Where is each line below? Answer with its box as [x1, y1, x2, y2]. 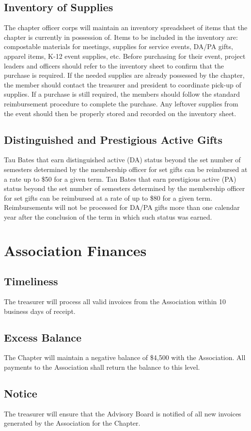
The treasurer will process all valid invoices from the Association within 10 [4, 296, 226, 307]
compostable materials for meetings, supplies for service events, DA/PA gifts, [4, 41, 233, 52]
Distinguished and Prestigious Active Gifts [4, 132, 223, 147]
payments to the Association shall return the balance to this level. [4, 362, 200, 372]
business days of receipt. [4, 306, 76, 316]
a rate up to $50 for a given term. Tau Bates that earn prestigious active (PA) [4, 173, 236, 184]
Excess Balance [4, 329, 82, 345]
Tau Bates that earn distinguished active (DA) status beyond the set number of [4, 155, 241, 165]
